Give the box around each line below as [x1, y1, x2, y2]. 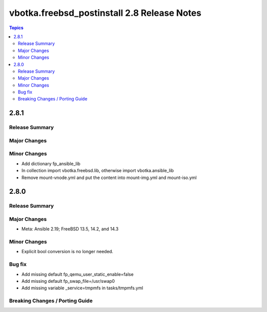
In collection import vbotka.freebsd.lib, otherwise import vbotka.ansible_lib [21, 168, 174, 174]
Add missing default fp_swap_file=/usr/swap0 [21, 278, 115, 284]
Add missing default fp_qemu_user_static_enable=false [21, 271, 133, 277]
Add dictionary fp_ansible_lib [21, 161, 81, 167]
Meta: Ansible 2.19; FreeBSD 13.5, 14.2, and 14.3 [21, 226, 119, 232]
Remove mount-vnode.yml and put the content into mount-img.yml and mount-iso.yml [21, 175, 197, 180]
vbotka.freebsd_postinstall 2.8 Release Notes [9, 7, 202, 18]
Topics [9, 25, 24, 31]
